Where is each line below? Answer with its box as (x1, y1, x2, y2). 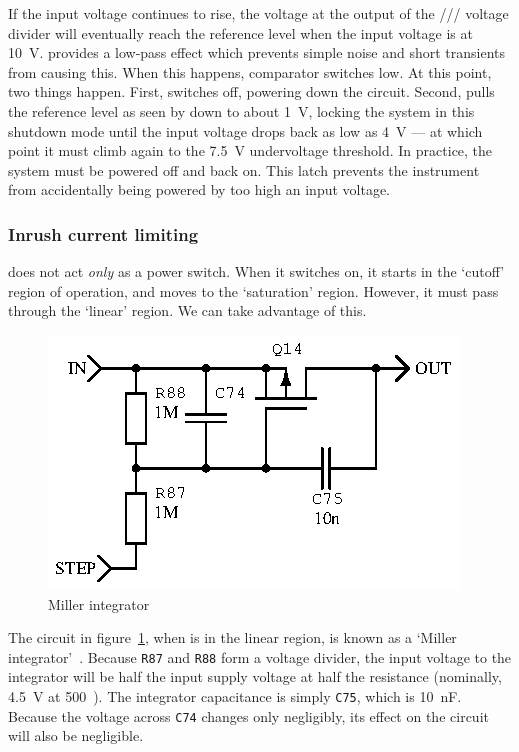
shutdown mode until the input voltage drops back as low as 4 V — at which (8, 120, 483, 141)
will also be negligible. (8, 725, 144, 746)
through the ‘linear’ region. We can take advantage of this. (8, 300, 367, 321)
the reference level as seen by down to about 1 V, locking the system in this (8, 100, 475, 121)
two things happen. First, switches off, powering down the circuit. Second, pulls (8, 81, 495, 102)
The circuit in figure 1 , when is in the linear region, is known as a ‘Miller (8, 627, 457, 648)
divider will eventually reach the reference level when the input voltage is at (8, 22, 473, 43)
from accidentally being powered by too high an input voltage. (8, 179, 391, 200)
